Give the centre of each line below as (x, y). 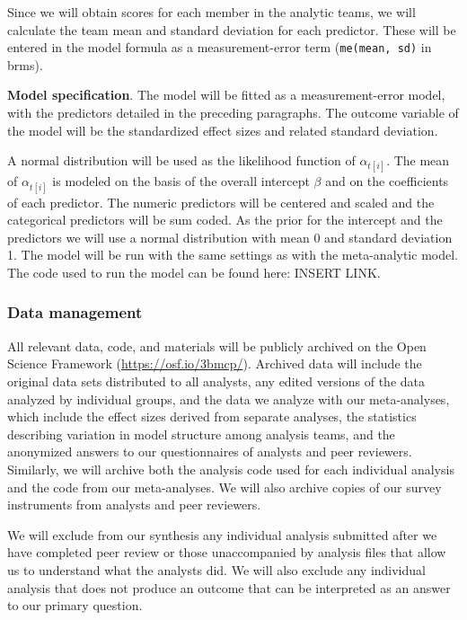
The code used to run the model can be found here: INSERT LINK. (194, 272)
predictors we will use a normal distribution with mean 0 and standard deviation (230, 237)
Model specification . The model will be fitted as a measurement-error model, (226, 95)
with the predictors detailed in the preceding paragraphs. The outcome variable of (233, 113)
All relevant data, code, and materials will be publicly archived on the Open (217, 345)
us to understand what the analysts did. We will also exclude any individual (216, 569)
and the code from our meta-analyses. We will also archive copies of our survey (225, 487)
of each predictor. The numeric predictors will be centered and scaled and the (221, 202)
